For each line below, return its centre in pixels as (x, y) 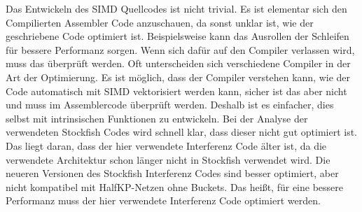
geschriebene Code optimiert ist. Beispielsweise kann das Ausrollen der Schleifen (177, 36)
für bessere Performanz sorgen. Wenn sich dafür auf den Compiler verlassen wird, (180, 49)
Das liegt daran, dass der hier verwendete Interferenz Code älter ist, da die (166, 145)
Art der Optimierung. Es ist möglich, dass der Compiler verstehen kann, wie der (178, 77)
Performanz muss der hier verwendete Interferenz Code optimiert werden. (163, 200)
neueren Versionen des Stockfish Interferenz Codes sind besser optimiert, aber (172, 173)
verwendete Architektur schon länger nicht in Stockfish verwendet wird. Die (168, 159)
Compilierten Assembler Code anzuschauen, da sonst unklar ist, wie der (160, 22)
